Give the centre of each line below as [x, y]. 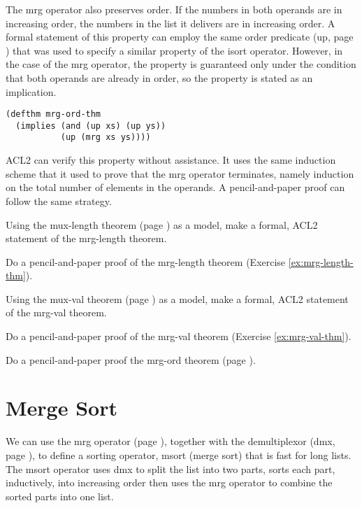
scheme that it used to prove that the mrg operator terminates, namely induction [180, 173]
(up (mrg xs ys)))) [106, 137]
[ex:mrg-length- [321, 261]
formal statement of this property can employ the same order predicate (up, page [180, 37]
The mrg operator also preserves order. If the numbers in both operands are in [174, 9]
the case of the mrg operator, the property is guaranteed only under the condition [181, 64]
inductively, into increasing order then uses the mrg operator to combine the [169, 482]
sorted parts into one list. [60, 496]
